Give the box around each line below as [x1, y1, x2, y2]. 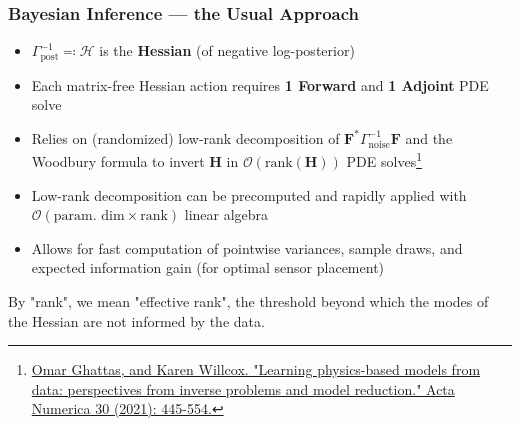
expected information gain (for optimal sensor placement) [31, 257, 385, 278]
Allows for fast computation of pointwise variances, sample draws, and [31, 237, 463, 258]
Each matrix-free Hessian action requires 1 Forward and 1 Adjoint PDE [31, 74, 489, 95]
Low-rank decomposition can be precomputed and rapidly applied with [31, 184, 467, 205]
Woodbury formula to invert [31, 151, 205, 172]
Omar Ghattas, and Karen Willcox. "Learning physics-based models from [31, 359, 481, 380]
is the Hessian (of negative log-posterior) [99, 40, 355, 61]
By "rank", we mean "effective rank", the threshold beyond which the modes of [8, 291, 489, 312]
